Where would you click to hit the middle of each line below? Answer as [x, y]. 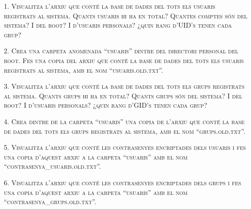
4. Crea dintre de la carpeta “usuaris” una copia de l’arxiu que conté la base [124, 121]
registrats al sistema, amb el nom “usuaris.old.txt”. [84, 70]
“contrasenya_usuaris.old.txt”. [53, 166]
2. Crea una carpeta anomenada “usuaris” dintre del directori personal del [121, 51]
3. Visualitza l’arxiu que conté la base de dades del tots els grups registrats [124, 86]
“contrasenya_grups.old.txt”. [50, 201]
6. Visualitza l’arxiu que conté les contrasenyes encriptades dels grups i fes [123, 182]
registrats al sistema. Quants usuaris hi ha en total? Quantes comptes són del [126, 15]
